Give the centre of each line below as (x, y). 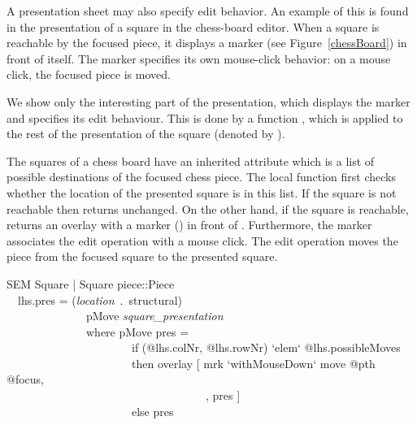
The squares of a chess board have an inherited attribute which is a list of (191, 160)
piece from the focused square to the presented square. (142, 256)
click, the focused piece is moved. (89, 74)
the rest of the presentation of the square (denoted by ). (146, 134)
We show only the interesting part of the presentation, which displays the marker (208, 101)
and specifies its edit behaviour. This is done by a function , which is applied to (205, 117)
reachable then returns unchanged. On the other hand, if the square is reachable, (208, 208)
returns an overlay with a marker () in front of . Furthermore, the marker (189, 225)
